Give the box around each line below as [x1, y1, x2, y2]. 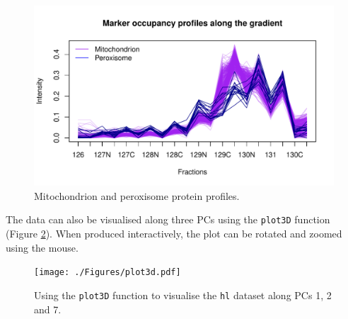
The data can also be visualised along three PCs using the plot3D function [6, 212, 330, 227]
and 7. [34, 301, 62, 316]
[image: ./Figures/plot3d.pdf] [34, 267, 181, 278]
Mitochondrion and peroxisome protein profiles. [34, 188, 240, 203]
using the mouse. [6, 240, 79, 254]
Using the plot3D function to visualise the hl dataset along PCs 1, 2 [34, 287, 332, 302]
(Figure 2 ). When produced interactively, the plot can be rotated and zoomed [6, 226, 342, 241]
